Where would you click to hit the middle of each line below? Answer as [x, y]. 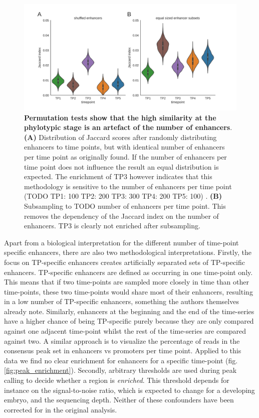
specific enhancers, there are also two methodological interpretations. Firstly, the [128, 252]
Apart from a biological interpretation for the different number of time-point [121, 242]
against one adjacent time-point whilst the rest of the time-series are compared [125, 331]
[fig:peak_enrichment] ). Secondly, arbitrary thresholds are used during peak [120, 370]
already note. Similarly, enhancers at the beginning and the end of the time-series [129, 311]
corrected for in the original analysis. [61, 409]
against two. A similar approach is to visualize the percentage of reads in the [122, 340]
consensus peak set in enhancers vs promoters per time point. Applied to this [123, 351]
